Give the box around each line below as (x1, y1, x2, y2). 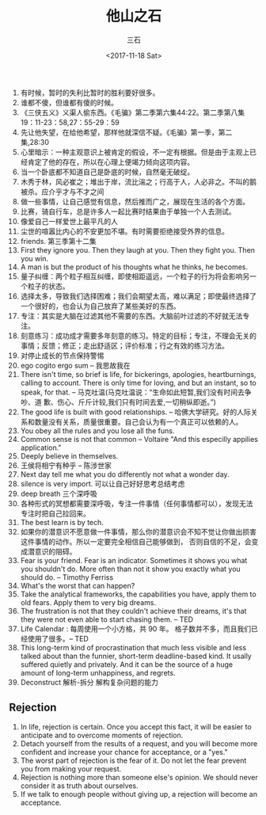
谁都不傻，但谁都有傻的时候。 (20, 97, 118, 107)
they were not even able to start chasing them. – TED (20, 615, 193, 624)
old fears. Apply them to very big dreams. (20, 597, 157, 607)
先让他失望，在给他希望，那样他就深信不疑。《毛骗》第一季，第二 (20, 128, 233, 137)
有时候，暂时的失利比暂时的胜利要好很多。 (20, 88, 160, 97)
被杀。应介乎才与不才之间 (20, 187, 104, 196)
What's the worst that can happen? (20, 581, 135, 590)
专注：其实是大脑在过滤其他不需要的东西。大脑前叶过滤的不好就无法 (20, 310, 243, 321)
